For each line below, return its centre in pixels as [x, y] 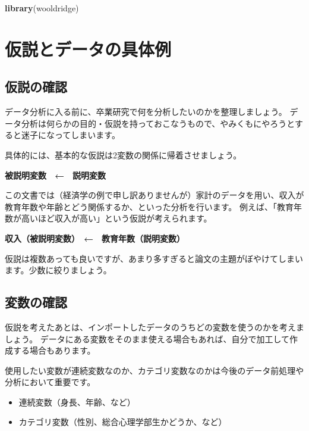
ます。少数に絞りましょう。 [58, 270]
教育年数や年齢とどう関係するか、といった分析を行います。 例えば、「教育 [149, 206]
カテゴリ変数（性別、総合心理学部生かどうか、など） [123, 422]
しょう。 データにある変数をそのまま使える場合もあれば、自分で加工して [147, 338]
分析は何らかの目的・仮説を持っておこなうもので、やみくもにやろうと [158, 123]
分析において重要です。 [50, 382]
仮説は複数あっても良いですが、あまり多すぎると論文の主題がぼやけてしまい [154, 258]
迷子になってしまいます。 [70, 135]
